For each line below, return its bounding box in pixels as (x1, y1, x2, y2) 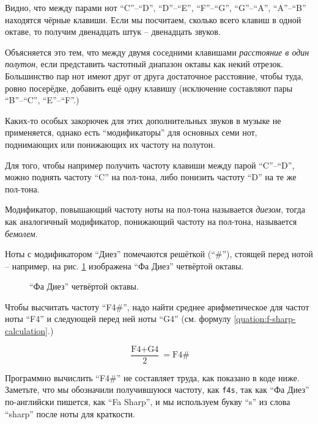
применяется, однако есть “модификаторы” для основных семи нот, (5, 126, 257, 139)
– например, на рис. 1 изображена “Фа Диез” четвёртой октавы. (5, 259, 244, 272)
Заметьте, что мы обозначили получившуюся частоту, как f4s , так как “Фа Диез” (5, 383, 309, 396)
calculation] (5, 324, 48, 337)
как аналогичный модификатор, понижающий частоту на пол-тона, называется (5, 214, 297, 227)
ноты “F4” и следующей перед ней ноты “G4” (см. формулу (5, 312, 231, 325)
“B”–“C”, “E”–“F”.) (5, 93, 79, 106)
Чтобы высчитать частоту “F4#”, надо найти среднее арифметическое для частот (5, 300, 309, 313)
